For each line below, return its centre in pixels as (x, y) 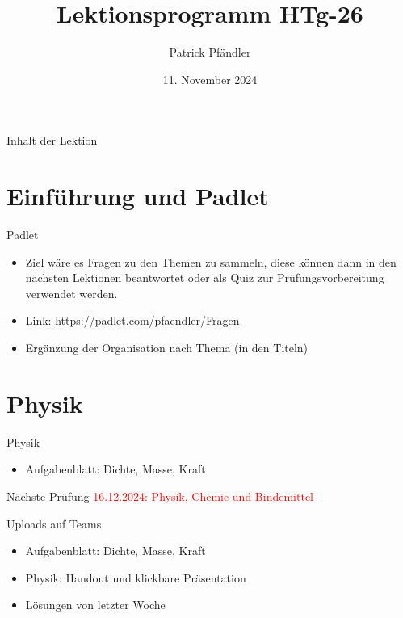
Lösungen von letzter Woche (95, 605)
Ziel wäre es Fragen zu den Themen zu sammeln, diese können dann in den (211, 261)
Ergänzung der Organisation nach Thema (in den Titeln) (167, 347)
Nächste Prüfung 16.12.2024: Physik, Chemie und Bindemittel (160, 496)
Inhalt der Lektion (52, 140)
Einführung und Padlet (138, 196)
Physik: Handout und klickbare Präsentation (136, 577)
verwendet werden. (71, 293)
